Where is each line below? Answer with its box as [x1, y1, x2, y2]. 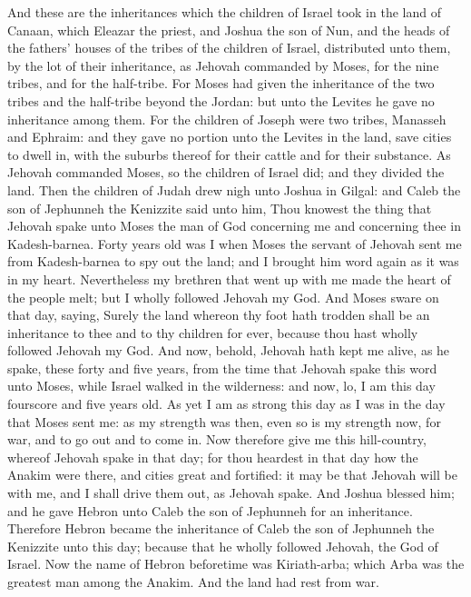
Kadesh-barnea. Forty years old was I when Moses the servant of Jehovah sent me [7, 234, 462, 253]
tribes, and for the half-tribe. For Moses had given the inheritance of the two [7, 74, 435, 93]
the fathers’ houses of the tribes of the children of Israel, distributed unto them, [7, 38, 451, 57]
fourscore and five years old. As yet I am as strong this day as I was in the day [7, 394, 446, 413]
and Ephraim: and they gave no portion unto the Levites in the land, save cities [7, 127, 452, 146]
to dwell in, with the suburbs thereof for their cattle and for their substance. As [7, 144, 451, 164]
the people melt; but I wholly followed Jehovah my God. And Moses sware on [7, 287, 439, 306]
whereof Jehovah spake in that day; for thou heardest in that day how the [7, 447, 418, 466]
